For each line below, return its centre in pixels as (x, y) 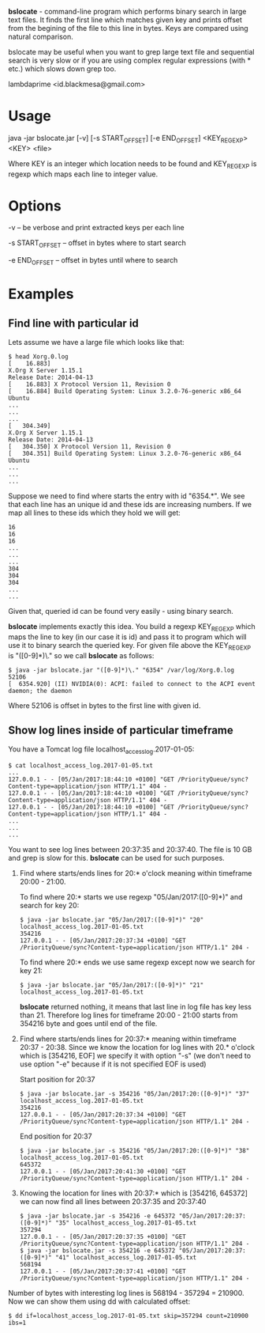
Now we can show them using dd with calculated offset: (99, 1301)
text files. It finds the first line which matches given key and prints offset (125, 20)
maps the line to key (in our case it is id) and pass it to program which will (127, 637)
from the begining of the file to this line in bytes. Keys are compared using (128, 28)
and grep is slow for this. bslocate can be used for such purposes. (116, 858)
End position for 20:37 (56, 1136)
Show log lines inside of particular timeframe (121, 731)
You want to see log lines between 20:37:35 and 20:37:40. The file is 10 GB (130, 850)
